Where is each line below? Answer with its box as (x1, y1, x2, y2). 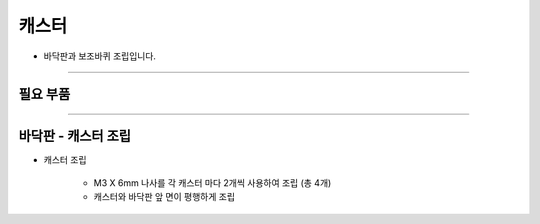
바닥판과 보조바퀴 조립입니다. (43, 50, 157, 62)
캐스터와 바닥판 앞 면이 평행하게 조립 (93, 191, 235, 203)
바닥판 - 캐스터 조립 (18, 128, 132, 145)
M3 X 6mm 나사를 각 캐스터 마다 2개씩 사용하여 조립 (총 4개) (93, 176, 332, 189)
